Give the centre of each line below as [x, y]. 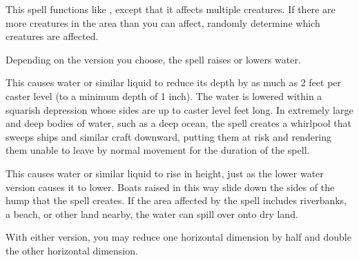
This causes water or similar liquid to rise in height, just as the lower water [165, 173]
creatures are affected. [52, 36]
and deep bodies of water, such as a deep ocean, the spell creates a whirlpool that [178, 123]
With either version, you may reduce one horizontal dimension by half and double [178, 237]
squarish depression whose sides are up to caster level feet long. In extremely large [179, 109]
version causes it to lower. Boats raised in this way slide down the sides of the [170, 187]
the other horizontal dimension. [72, 250]
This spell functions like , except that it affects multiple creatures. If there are [171, 9]
